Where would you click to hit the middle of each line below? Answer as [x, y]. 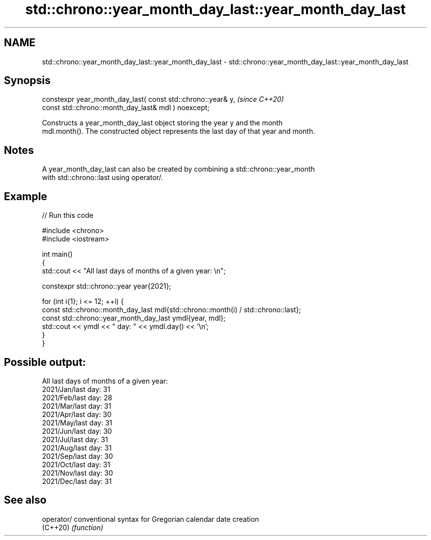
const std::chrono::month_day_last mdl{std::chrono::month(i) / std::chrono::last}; [171, 310]
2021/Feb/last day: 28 [77, 397]
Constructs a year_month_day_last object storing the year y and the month [162, 123]
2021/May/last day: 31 [77, 422]
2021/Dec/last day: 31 [77, 481]
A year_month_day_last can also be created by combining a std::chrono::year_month [178, 169]
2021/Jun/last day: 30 [77, 431]
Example [26, 196]
